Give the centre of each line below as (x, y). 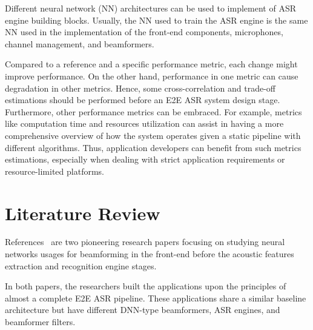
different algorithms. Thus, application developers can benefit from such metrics (153, 147)
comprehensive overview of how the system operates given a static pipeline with (153, 135)
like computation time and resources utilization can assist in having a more (144, 123)
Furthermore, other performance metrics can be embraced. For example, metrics (153, 111)
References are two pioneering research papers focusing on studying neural (145, 242)
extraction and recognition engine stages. (81, 265)
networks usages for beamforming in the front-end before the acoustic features (150, 254)
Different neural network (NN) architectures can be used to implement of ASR (150, 8)
